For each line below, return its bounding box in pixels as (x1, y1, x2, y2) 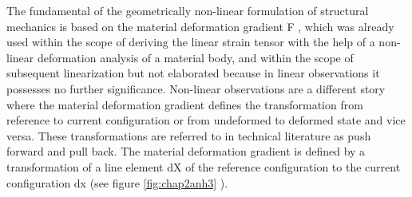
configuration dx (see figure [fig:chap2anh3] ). (6, 174, 228, 191)
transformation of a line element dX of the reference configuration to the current (6, 158, 401, 175)
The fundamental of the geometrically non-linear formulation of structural (6, 2, 369, 18)
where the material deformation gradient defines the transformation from (6, 96, 363, 112)
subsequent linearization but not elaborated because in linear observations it (6, 65, 380, 81)
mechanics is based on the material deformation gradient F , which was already (6, 18, 394, 34)
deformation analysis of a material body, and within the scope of (37, 49, 354, 65)
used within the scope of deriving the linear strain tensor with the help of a (6, 33, 375, 50)
